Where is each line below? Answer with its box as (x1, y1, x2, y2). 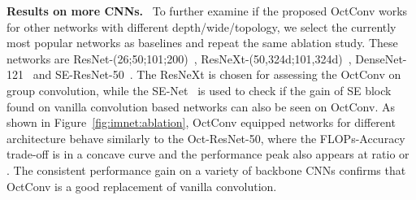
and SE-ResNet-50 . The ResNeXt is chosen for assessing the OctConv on (32, 66, 401, 83)
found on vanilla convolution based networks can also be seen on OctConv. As (6, 98, 395, 115)
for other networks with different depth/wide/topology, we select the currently (6, 18, 396, 35)
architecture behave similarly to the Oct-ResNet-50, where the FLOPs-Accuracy (6, 129, 405, 146)
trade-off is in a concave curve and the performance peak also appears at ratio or (6, 146, 409, 163)
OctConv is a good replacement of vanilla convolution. (6, 177, 277, 194)
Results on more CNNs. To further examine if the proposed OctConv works (6, 2, 408, 19)
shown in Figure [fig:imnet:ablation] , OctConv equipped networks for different (6, 114, 396, 131)
